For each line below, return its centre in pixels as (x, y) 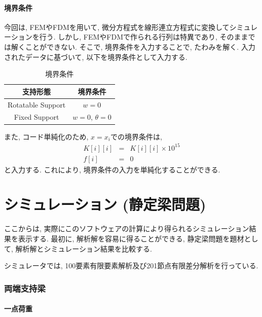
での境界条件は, (136, 136)
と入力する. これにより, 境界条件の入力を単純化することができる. (112, 169)
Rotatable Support (37, 104)
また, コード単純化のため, (46, 136)
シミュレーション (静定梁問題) (105, 204)
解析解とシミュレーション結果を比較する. (84, 248)
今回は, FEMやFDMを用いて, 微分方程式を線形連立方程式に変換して (117, 27)
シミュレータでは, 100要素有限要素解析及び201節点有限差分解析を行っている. (131, 266)
